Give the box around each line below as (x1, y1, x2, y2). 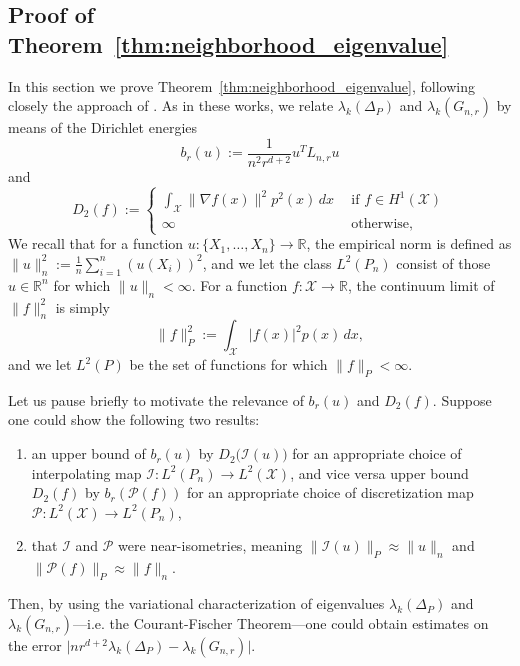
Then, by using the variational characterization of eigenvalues (8, 593, 385, 614)
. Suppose (432, 389, 492, 410)
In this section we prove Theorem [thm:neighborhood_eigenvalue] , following (8, 75, 475, 96)
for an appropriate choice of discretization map (186, 482, 474, 503)
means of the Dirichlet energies (8, 117, 198, 138)
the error (8, 634, 62, 655)
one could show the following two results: (8, 409, 260, 430)
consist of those (396, 252, 491, 273)
